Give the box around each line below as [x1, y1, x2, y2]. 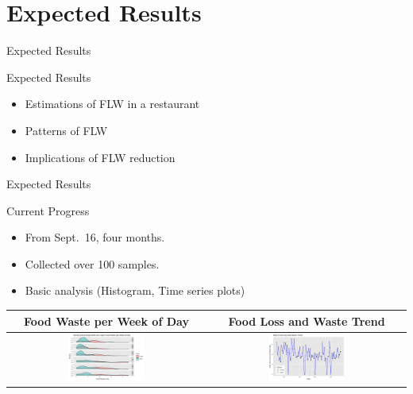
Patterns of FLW [25, 122, 108, 138]
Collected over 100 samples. [25, 255, 160, 272]
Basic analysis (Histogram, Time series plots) [25, 282, 245, 299]
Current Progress [6, 202, 90, 218]
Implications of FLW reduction [25, 149, 176, 165]
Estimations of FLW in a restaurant [25, 95, 200, 112]
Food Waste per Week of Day [24, 312, 189, 329]
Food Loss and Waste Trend [228, 312, 385, 329]
